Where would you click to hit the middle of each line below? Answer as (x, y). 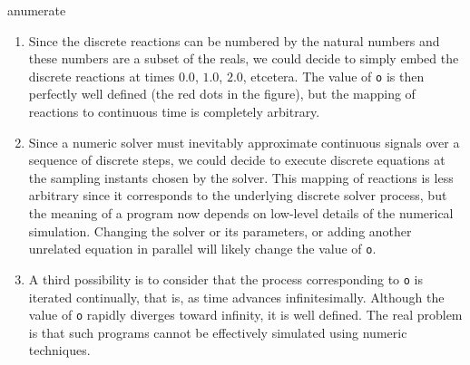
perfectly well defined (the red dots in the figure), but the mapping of (222, 94)
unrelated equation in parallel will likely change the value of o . (202, 249)
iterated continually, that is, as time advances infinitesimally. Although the (236, 297)
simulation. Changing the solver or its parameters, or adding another (220, 231)
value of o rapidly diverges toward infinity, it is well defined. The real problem (245, 315)
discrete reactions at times (102, 76)
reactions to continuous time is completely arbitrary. (174, 112)
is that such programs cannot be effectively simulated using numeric (218, 332)
